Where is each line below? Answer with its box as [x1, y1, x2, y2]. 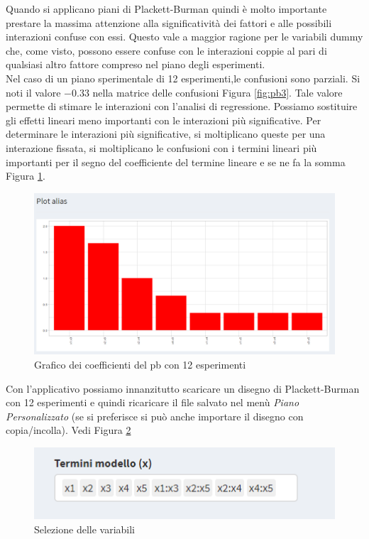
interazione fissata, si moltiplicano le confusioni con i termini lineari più [6, 140, 317, 155]
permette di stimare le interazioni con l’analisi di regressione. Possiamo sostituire [6, 99, 358, 114]
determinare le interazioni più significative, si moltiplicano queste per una [6, 126, 326, 141]
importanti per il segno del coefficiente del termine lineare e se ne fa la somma [6, 154, 346, 169]
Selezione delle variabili [34, 521, 135, 536]
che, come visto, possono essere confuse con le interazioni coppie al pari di [6, 43, 327, 58]
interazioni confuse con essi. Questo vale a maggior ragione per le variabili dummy [6, 29, 363, 44]
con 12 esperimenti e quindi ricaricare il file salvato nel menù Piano [6, 395, 299, 410]
